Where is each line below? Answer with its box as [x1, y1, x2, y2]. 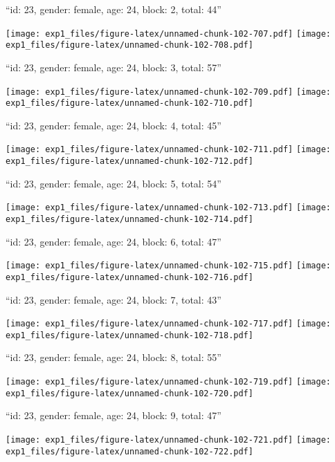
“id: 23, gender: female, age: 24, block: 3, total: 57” [6, 59, 221, 74]
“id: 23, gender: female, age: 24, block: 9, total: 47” [6, 408, 221, 423]
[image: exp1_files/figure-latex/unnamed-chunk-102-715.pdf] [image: [6, 261, 332, 271]
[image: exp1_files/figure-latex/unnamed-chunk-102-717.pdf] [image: [6, 319, 332, 329]
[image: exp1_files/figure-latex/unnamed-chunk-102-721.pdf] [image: [6, 434, 332, 445]
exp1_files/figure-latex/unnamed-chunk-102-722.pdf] [6, 446, 253, 456]
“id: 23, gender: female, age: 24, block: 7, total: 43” [6, 292, 221, 306]
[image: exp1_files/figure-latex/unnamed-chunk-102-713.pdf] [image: [6, 203, 332, 213]
